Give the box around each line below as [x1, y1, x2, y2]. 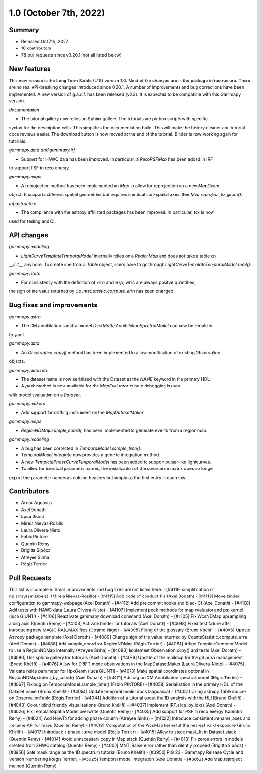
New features [9, 64, 51, 73]
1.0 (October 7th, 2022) [9, 7, 105, 18]
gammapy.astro [9, 314, 41, 320]
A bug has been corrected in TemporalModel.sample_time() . [21, 445, 142, 451]
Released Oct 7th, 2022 [21, 39, 68, 45]
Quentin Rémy [21, 541, 49, 547]
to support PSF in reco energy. [9, 165, 70, 171]
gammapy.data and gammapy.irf [9, 147, 75, 153]
